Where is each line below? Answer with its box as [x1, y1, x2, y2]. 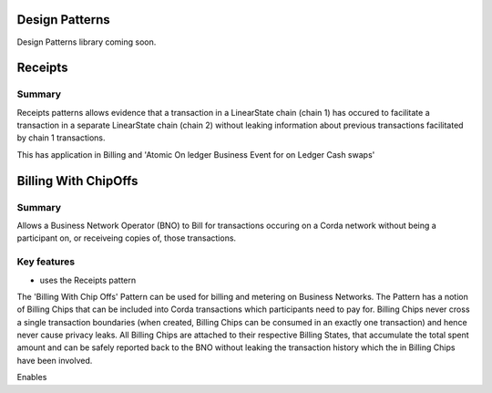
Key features [16, 255, 76, 268]
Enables [16, 372, 47, 383]
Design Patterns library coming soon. [16, 36, 157, 47]
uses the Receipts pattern [39, 274, 137, 285]
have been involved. [16, 355, 93, 366]
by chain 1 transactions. [16, 132, 106, 143]
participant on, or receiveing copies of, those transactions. [16, 233, 237, 243]
